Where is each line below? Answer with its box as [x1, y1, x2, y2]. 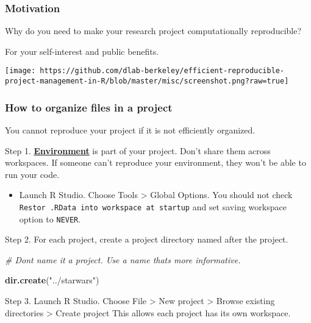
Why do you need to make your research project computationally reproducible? [5, 24, 302, 37]
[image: [5, 66, 36, 76]
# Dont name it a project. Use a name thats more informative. [5, 253, 241, 266]
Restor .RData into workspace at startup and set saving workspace [19, 200, 287, 213]
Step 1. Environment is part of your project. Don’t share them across [5, 144, 271, 157]
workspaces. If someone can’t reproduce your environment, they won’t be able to [5, 156, 306, 169]
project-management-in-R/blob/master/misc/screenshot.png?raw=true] [5, 77, 289, 86]
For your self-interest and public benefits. [5, 44, 159, 57]
